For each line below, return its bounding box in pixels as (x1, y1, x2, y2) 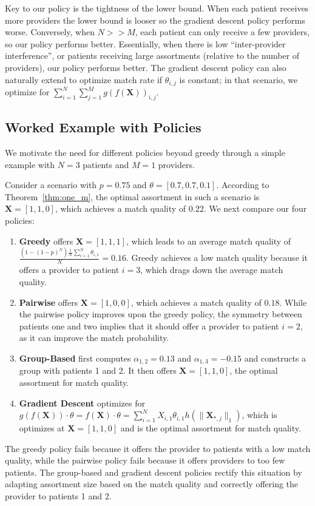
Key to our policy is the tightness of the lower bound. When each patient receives (5, 2, 309, 14)
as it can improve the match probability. (19, 331, 169, 344)
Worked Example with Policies (5, 118, 202, 137)
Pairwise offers (19, 295, 78, 308)
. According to (216, 178, 269, 191)
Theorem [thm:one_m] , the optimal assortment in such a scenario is (5, 190, 260, 203)
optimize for (5, 86, 50, 98)
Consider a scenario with (5, 178, 97, 191)
